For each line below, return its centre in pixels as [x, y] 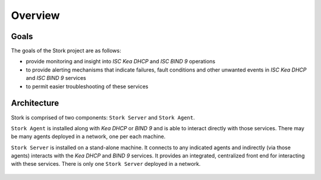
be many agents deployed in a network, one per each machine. [88, 137]
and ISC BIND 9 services [56, 78]
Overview [35, 15]
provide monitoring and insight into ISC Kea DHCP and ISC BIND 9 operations [121, 62]
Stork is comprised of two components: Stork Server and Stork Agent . [103, 117]
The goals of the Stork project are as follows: [66, 51]
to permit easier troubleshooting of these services [87, 86]
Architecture [35, 103]
